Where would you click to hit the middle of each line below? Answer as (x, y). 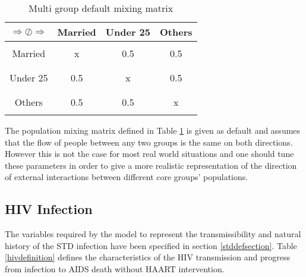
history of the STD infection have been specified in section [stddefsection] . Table (151, 245)
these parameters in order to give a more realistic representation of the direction (151, 165)
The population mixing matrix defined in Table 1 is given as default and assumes (153, 130)
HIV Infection (49, 209)
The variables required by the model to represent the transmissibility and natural (153, 234)
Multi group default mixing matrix (101, 8)
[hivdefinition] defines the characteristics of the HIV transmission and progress (147, 257)
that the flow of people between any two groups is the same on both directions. (149, 142)
